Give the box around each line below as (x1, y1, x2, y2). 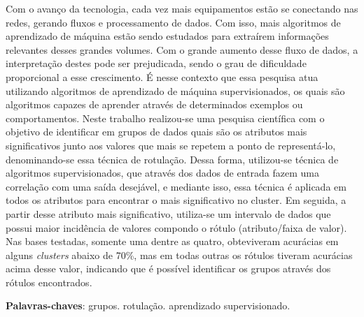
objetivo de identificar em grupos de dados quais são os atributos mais (6, 124, 307, 139)
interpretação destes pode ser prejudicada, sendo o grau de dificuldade (6, 56, 307, 71)
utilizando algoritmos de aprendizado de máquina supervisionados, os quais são (6, 83, 345, 98)
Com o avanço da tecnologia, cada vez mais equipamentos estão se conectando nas (6, 1, 358, 15)
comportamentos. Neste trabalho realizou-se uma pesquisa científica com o (6, 110, 325, 125)
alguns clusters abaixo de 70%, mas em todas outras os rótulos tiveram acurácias (6, 247, 353, 262)
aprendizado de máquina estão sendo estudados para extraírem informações (6, 29, 329, 43)
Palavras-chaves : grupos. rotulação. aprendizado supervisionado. (6, 298, 290, 313)
